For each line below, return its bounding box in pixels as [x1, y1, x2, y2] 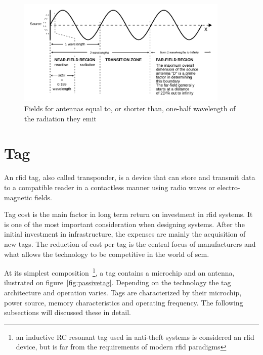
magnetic [4, 192, 32, 202]
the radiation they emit [24, 113, 97, 123]
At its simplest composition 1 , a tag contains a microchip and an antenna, [4, 266, 235, 278]
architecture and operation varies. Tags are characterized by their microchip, [4, 287, 242, 297]
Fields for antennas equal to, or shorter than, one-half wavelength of [24, 103, 236, 114]
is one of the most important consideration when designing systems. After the [4, 218, 245, 229]
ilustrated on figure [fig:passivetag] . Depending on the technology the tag [4, 277, 231, 288]
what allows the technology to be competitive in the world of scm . [4, 248, 209, 259]
